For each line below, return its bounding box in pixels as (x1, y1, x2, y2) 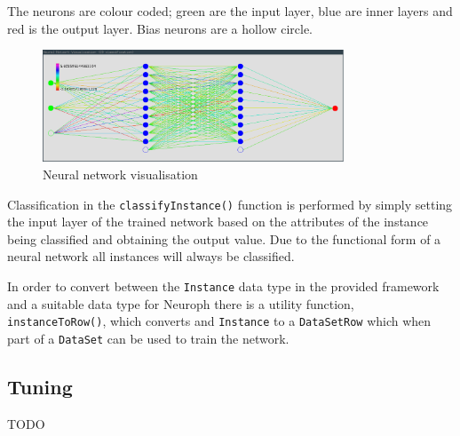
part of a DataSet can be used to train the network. (7, 329, 289, 347)
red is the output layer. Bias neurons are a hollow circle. (7, 19, 313, 37)
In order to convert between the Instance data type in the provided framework (7, 277, 440, 295)
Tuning (7, 372, 73, 400)
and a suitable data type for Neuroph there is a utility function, (7, 294, 354, 313)
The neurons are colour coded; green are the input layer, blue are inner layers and (7, 2, 453, 20)
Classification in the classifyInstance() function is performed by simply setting (7, 194, 453, 213)
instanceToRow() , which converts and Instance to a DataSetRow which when (7, 312, 432, 330)
